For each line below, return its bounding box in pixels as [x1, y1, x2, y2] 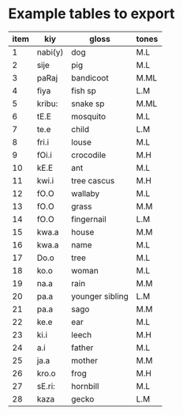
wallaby [70, 187, 100, 198]
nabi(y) [36, 47, 64, 58]
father [70, 341, 94, 353]
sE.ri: [36, 380, 55, 391]
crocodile [70, 149, 106, 160]
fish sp [70, 85, 97, 96]
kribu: [36, 98, 58, 109]
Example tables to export [8, 5, 175, 23]
